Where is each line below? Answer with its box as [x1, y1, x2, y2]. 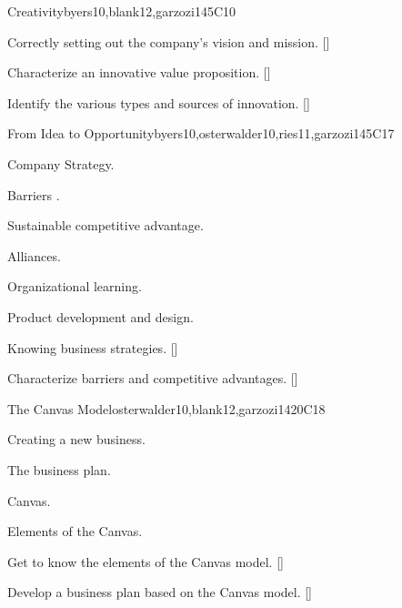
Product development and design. [7, 307, 194, 326]
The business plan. [7, 460, 111, 479]
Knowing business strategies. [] [7, 338, 178, 357]
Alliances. [7, 246, 61, 265]
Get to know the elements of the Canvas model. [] [7, 552, 284, 571]
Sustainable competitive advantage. [7, 216, 204, 235]
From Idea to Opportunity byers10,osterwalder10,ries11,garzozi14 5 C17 [7, 124, 395, 143]
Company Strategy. [7, 154, 115, 173]
